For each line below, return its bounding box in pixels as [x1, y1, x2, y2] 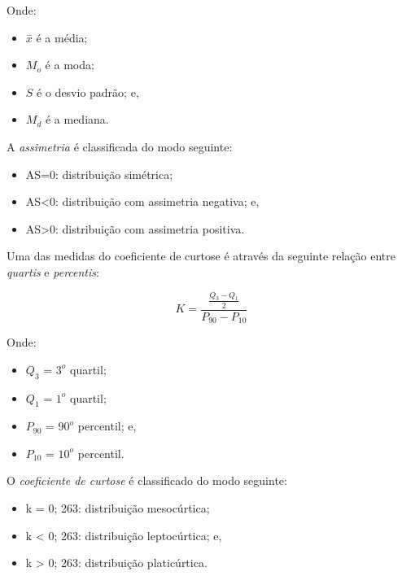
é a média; [36, 28, 88, 46]
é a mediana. [45, 111, 109, 128]
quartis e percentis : [7, 263, 99, 280]
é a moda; [45, 56, 94, 73]
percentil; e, [77, 417, 137, 434]
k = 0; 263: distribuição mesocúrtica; [25, 500, 210, 517]
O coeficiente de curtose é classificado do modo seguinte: [7, 472, 287, 489]
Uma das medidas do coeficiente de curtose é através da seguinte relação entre [7, 247, 396, 264]
